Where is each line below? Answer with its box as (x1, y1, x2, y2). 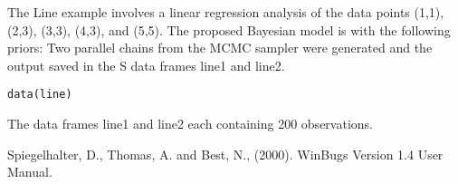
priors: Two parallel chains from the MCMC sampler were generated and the (7, 38, 433, 57)
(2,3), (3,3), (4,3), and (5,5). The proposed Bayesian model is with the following (7, 20, 451, 39)
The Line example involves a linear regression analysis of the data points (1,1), (7, 3, 444, 21)
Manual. (7, 162, 52, 181)
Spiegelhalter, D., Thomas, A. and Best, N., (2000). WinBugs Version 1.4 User (7, 144, 444, 163)
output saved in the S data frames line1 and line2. (7, 55, 285, 74)
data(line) (7, 88, 72, 102)
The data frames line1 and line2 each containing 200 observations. (7, 114, 373, 133)
